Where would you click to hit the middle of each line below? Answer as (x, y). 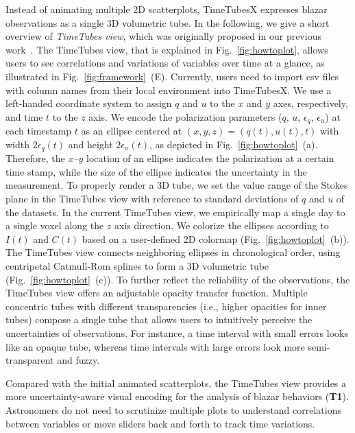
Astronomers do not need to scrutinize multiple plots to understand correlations (173, 409)
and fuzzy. (78, 360)
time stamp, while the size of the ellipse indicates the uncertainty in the (156, 171)
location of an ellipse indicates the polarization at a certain (210, 158)
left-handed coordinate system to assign (89, 103)
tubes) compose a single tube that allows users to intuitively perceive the (159, 319)
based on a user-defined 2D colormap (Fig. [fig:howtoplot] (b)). (216, 238)
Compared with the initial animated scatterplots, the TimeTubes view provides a (176, 383)
